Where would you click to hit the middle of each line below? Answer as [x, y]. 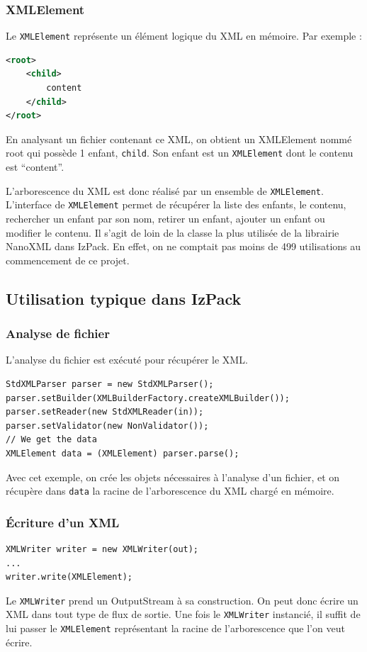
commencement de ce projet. [68, 260]
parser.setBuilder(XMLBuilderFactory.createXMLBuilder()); [148, 398]
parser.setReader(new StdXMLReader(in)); [105, 412]
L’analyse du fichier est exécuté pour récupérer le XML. [127, 360]
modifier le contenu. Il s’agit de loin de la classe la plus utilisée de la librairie [173, 232]
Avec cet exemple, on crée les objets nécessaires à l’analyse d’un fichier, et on [173, 477]
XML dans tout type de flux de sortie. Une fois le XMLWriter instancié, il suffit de [183, 614]
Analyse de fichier [58, 333]
